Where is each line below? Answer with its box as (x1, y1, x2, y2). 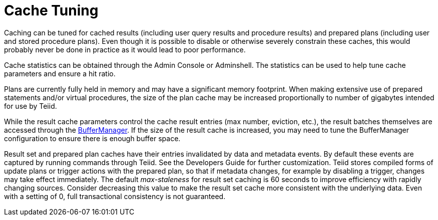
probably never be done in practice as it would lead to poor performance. (4, 45, 246, 54)
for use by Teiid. (4, 101, 57, 110)
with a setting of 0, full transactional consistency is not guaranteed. (4, 192, 226, 201)
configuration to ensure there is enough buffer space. (4, 134, 181, 143)
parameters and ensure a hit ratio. (4, 69, 116, 78)
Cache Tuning (4, 2, 99, 19)
